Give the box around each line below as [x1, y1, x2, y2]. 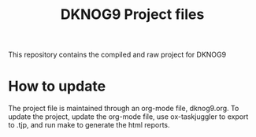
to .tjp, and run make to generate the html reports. [8, 120, 171, 130]
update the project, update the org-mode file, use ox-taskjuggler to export [8, 112, 249, 121]
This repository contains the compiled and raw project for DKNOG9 [8, 50, 227, 60]
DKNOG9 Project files [60, 6, 205, 24]
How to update [8, 77, 106, 95]
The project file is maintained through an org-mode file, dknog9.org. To [8, 104, 239, 113]
